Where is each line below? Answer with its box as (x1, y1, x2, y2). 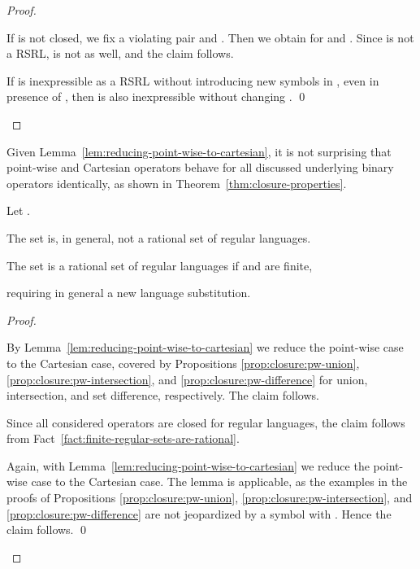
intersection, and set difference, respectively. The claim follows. (6, 387, 319, 404)
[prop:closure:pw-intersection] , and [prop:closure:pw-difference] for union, (6, 370, 368, 387)
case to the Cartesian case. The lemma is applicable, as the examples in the (31, 473, 408, 490)
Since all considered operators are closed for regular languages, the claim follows (6, 414, 405, 431)
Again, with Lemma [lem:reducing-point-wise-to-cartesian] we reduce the (6, 457, 370, 474)
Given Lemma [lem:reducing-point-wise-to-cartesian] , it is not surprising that (6, 142, 392, 160)
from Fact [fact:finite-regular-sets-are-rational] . (6, 430, 240, 447)
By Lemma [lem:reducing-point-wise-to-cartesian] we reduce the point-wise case (6, 339, 404, 356)
